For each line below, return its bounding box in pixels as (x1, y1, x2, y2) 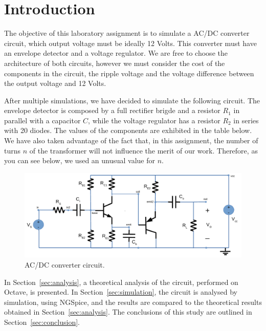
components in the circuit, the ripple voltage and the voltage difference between (4, 68, 254, 78)
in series (233, 115, 259, 125)
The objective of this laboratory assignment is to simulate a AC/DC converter (4, 28, 250, 38)
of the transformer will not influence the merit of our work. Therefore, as (29, 145, 258, 156)
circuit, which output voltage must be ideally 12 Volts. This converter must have (4, 37, 257, 48)
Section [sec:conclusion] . (4, 317, 80, 327)
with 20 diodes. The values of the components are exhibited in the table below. (4, 125, 252, 136)
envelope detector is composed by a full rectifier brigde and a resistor (4, 105, 220, 116)
